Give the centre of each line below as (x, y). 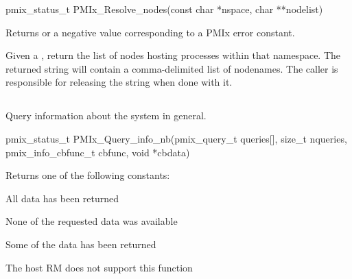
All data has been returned (62, 198)
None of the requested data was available (92, 221)
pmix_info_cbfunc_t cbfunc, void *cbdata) (98, 152)
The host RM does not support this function (99, 267)
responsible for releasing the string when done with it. (119, 82)
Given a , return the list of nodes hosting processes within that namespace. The (173, 55)
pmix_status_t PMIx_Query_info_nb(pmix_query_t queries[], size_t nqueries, (176, 138)
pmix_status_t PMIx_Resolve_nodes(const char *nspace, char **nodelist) (164, 9)
